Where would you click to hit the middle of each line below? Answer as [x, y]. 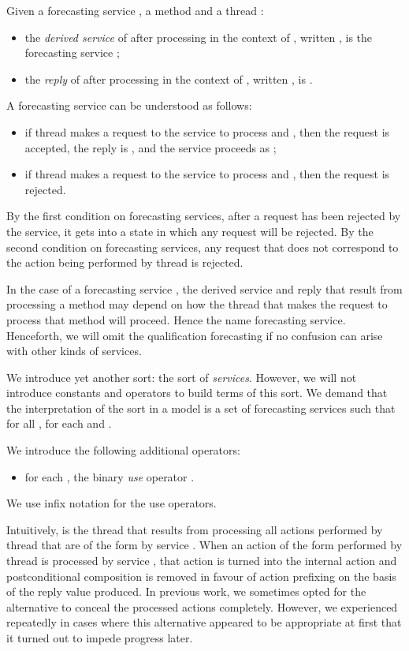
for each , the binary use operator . [110, 476]
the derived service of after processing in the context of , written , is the [199, 37]
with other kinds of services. [74, 351]
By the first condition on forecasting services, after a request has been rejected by [204, 216]
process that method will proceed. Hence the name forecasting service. [176, 319]
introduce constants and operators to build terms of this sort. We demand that [197, 393]
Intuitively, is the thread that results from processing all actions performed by [195, 529]
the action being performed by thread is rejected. [125, 262]
